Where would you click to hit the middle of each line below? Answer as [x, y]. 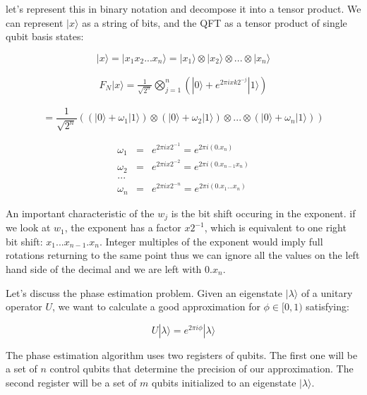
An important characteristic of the [80, 213]
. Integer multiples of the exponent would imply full [211, 241]
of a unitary [327, 292]
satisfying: [327, 306]
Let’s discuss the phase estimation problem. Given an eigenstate [144, 292]
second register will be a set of [71, 382]
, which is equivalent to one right [275, 227]
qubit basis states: [45, 36]
